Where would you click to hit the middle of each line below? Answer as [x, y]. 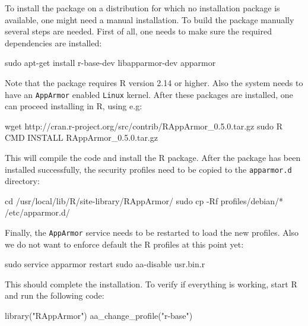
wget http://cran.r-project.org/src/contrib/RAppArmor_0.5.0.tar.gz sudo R [144, 126]
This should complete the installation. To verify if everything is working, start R [151, 284]
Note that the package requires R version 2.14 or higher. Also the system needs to [154, 82]
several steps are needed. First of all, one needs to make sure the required [139, 31]
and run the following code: [55, 295]
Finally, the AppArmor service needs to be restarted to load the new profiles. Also [152, 232]
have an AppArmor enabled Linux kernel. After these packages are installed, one [149, 94]
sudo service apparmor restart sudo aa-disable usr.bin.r [105, 264]
